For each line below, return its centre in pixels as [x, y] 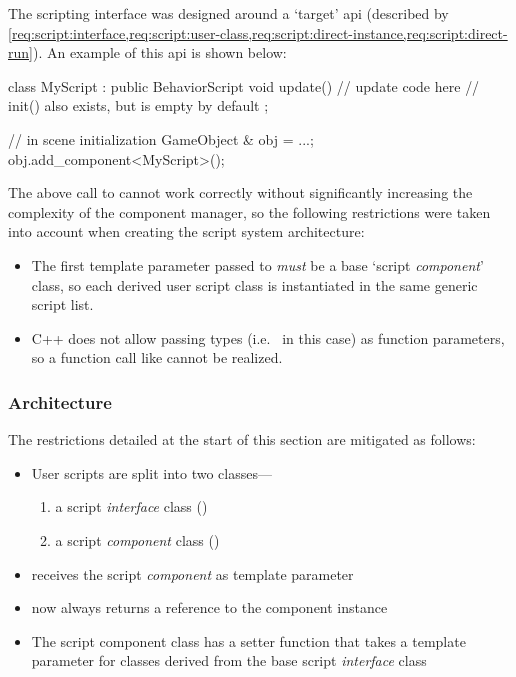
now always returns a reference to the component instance [209, 607]
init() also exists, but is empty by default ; [138, 105]
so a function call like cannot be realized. [157, 357]
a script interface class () [131, 506]
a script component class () [137, 539]
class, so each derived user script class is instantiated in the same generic [254, 284]
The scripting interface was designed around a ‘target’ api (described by [228, 13]
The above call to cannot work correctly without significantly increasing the [240, 192]
